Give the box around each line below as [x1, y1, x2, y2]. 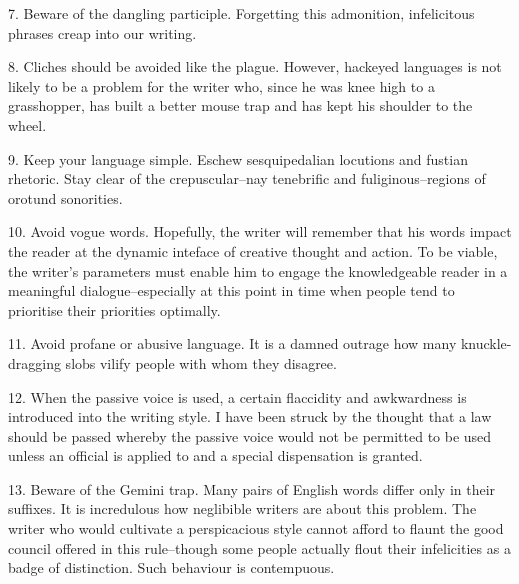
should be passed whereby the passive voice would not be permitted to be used [8, 425, 492, 446]
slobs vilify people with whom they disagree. [65, 352, 337, 373]
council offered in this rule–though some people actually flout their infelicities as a [8, 537, 511, 558]
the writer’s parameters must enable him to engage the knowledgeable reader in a [8, 260, 508, 281]
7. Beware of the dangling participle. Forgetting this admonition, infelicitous [8, 3, 475, 23]
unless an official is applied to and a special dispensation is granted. [8, 445, 423, 466]
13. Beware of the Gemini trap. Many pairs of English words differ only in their [8, 478, 496, 499]
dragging [8, 352, 61, 373]
